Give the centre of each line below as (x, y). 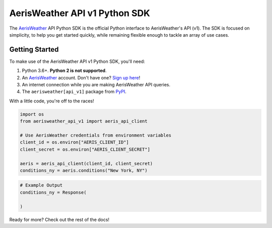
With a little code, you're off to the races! (52, 101)
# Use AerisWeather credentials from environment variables (96, 135)
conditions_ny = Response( (53, 192)
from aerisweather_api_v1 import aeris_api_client (84, 121)
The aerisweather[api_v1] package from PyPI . (74, 92)
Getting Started (34, 49)
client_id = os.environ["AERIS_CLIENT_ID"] (75, 142)
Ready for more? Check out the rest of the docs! (59, 219)
